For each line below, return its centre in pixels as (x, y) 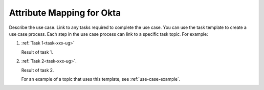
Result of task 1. (37, 52)
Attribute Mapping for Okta (65, 13)
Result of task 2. (38, 70)
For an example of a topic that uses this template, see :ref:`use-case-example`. (101, 79)
